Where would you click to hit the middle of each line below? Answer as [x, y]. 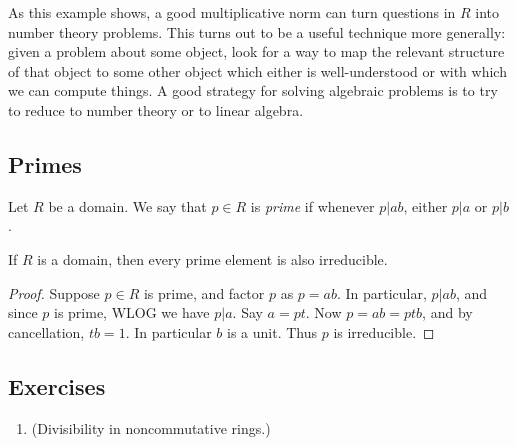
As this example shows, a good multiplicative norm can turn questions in [232, 12]
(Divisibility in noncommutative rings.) [151, 427]
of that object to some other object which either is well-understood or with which [257, 70]
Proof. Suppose [54, 292]
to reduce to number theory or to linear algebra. [156, 109]
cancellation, [46, 331]
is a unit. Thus [272, 331]
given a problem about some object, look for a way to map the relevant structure [256, 51]
